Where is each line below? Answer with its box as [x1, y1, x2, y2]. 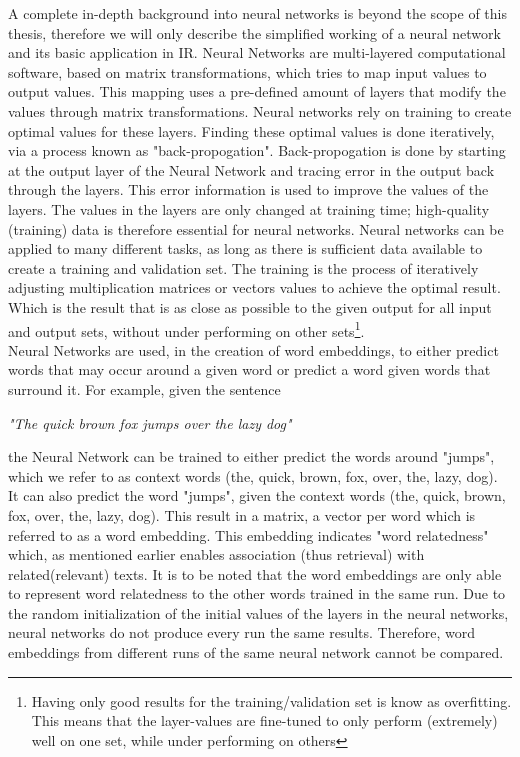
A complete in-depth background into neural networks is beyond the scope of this [8, 3, 507, 23]
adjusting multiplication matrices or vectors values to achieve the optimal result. [8, 277, 501, 298]
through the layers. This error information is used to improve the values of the [8, 179, 489, 200]
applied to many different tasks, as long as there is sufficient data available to [8, 238, 483, 259]
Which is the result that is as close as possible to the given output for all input [8, 296, 492, 317]
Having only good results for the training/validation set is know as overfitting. [31, 690, 512, 711]
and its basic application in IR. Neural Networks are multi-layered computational [8, 42, 506, 63]
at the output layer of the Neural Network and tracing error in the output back [8, 159, 495, 180]
